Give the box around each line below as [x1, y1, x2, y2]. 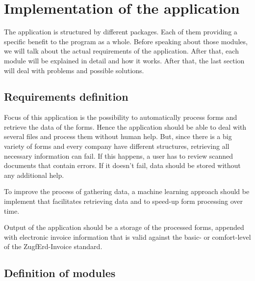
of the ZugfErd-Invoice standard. [4, 241, 102, 252]
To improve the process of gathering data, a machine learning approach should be [4, 186, 250, 197]
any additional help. [4, 169, 64, 180]
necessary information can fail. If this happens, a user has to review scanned [4, 150, 233, 161]
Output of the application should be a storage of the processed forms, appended [4, 222, 244, 232]
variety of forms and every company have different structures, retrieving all [4, 141, 229, 151]
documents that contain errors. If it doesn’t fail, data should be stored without [4, 160, 241, 170]
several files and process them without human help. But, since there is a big [4, 131, 232, 141]
